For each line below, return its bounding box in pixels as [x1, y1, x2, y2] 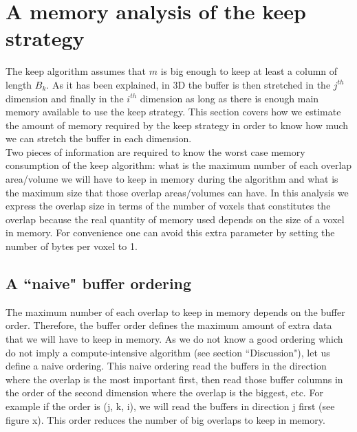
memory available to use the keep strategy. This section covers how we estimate [6, 104, 341, 119]
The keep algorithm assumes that [6, 64, 147, 78]
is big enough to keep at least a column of [160, 64, 338, 78]
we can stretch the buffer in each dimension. [6, 131, 192, 146]
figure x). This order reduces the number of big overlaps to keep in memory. [6, 412, 325, 427]
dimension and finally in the [6, 91, 124, 105]
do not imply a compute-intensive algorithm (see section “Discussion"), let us [6, 345, 330, 359]
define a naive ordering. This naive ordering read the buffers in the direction [6, 359, 327, 373]
